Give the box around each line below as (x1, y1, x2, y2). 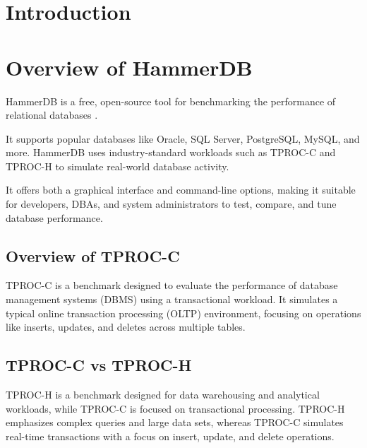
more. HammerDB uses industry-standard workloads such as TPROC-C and (6, 145, 336, 160)
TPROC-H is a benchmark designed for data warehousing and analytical (6, 387, 320, 402)
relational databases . (6, 107, 98, 122)
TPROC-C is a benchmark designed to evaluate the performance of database (6, 278, 338, 293)
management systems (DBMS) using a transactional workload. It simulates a (6, 292, 338, 307)
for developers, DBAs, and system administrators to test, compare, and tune (6, 196, 337, 211)
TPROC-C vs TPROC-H (6, 354, 192, 376)
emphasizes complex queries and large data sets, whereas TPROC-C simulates (6, 415, 344, 430)
